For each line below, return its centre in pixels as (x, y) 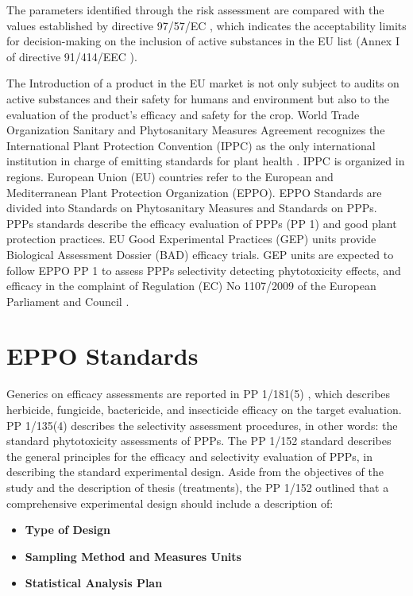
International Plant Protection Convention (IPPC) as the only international (191, 145)
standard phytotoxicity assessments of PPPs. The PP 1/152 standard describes (199, 441)
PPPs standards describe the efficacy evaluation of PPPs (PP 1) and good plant (202, 223)
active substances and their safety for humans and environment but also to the (198, 98)
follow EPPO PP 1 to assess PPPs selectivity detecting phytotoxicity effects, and (204, 270)
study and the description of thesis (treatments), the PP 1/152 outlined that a (198, 487)
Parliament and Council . (68, 301)
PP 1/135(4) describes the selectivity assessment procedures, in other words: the (202, 425)
